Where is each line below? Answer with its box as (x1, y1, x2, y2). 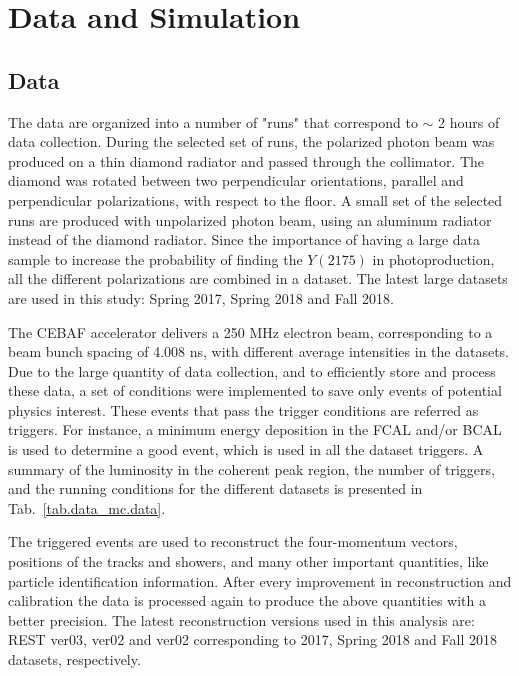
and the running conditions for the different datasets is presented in (8, 478, 423, 499)
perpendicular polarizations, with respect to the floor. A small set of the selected (8, 189, 503, 210)
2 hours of (438, 111, 500, 132)
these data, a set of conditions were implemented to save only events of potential (8, 380, 502, 401)
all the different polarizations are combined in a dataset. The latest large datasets (8, 268, 508, 289)
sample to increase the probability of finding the (8, 248, 303, 269)
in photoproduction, (372, 248, 495, 269)
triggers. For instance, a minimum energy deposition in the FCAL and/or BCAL (8, 419, 502, 440)
